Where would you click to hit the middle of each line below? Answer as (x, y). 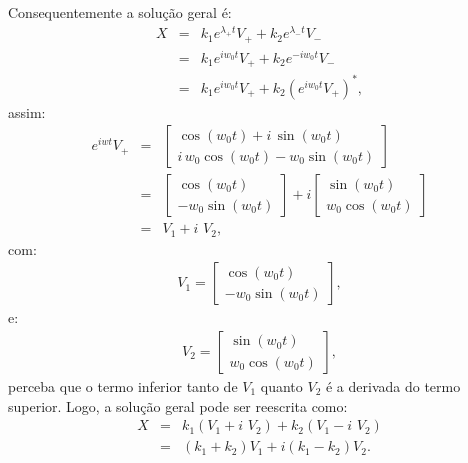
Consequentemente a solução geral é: (120, 12)
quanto (281, 386)
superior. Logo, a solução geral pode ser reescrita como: (178, 405)
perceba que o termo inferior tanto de (123, 386)
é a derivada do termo (393, 386)
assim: (27, 111)
